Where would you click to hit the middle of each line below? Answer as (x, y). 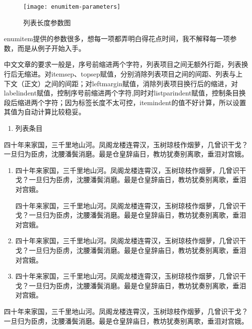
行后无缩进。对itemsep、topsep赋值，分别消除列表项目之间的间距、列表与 (120, 74)
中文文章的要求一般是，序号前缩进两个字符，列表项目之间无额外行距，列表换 (126, 64)
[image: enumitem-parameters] (72, 7)
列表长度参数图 (47, 22)
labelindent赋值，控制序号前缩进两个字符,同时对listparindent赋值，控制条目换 (125, 93)
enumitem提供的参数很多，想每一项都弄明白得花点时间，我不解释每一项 (117, 39)
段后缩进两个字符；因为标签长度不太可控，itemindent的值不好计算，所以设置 (125, 102)
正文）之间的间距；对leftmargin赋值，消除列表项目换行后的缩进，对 (131, 83)
